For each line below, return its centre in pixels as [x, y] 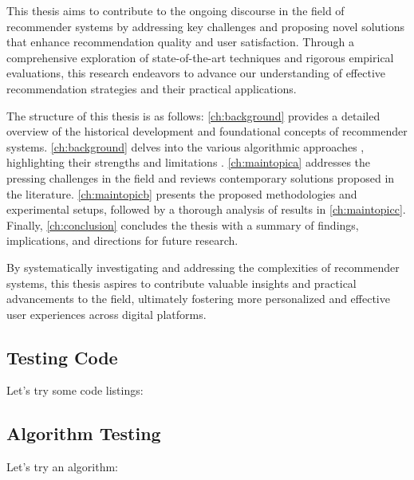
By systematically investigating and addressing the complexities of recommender [203, 267]
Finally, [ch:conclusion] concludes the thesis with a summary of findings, [183, 224]
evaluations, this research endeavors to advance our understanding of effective [196, 73]
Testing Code [62, 357]
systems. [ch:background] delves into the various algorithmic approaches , [185, 146]
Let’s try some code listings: [75, 390]
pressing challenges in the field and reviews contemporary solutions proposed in [201, 177]
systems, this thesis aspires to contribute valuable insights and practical [181, 283]
